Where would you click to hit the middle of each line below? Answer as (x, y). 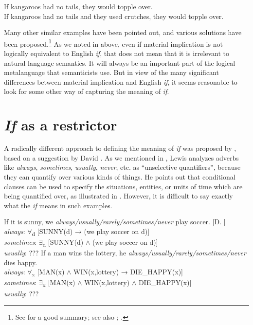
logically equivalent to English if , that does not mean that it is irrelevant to (117, 53)
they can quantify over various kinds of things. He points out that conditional (120, 176)
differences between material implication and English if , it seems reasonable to (121, 81)
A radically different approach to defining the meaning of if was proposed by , (120, 148)
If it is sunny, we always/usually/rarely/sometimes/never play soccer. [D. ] (115, 222)
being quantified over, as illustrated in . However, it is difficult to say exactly (118, 196)
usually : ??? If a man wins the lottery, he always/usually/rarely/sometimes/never (125, 253)
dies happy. (21, 262)
